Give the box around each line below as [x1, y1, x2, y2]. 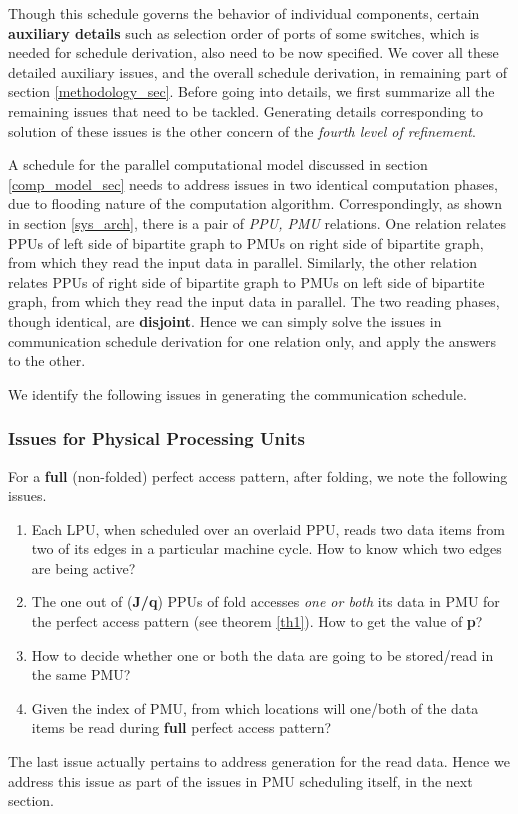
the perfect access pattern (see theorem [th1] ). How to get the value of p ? [31, 611, 483, 632]
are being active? [31, 557, 136, 578]
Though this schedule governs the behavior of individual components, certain [8, 3, 480, 23]
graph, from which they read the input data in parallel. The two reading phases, [8, 291, 500, 312]
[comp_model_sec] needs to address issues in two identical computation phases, [8, 173, 498, 194]
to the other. [8, 350, 86, 371]
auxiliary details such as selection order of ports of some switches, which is [8, 22, 480, 43]
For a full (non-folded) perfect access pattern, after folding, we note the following [8, 465, 508, 486]
